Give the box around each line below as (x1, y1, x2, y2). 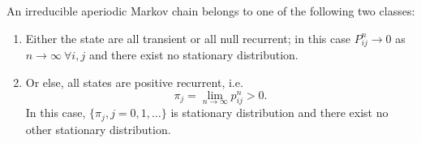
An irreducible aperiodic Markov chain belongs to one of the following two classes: (6, 2, 415, 19)
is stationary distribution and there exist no (170, 104, 389, 121)
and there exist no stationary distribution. (88, 46, 299, 63)
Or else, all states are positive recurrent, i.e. (25, 73, 243, 90)
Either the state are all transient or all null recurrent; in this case (25, 29, 350, 46)
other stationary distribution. (25, 120, 171, 137)
